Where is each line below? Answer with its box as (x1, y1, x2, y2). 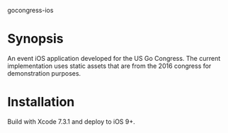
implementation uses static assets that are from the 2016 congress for (7, 62, 212, 70)
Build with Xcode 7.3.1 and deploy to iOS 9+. (7, 117, 136, 126)
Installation (7, 94, 75, 110)
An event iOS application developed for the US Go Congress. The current (7, 54, 221, 62)
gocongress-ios (7, 6, 54, 14)
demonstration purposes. (7, 69, 81, 77)
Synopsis (7, 31, 64, 47)
